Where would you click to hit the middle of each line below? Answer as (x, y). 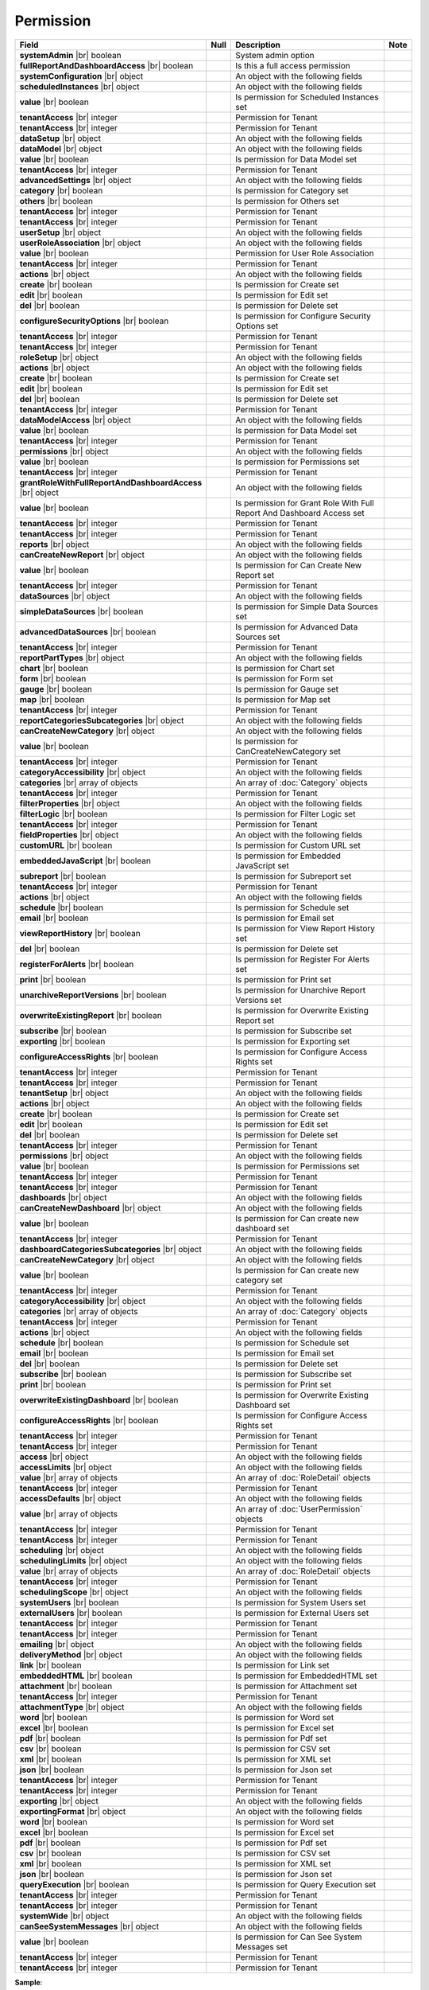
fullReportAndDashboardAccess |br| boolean (106, 65)
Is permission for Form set (284, 678)
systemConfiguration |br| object (81, 76)
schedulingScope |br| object (74, 1592)
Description (258, 45)
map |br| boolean (52, 699)
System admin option (275, 55)
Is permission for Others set (287, 201)
